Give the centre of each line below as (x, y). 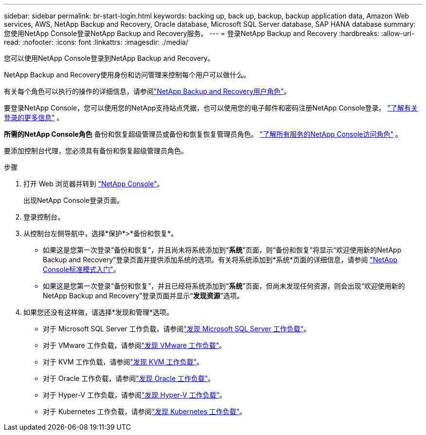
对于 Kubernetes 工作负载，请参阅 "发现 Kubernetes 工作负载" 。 (145, 411)
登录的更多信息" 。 (34, 118)
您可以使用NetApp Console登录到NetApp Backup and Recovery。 (109, 58)
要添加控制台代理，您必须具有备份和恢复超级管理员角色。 (96, 151)
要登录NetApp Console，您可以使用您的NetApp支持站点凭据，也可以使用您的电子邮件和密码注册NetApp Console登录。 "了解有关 (211, 108)
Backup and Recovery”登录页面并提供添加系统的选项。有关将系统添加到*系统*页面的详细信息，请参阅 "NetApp (220, 260)
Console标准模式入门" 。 (81, 269)
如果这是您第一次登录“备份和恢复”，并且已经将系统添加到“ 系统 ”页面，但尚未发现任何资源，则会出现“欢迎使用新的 (224, 286)
